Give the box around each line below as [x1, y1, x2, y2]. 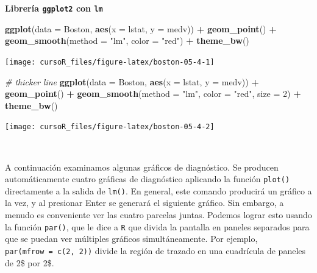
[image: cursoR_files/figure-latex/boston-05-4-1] [5, 57, 215, 66]
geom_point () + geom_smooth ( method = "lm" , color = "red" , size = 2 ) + [5, 87, 301, 100]
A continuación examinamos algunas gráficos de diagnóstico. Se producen [5, 160, 279, 173]
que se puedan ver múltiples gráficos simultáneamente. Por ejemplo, [5, 232, 258, 245]
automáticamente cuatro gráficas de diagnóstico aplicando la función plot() [5, 172, 290, 185]
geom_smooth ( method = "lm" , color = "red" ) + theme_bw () [5, 34, 249, 47]
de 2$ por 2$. [5, 256, 54, 269]
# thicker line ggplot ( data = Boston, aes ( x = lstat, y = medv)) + [5, 75, 259, 88]
